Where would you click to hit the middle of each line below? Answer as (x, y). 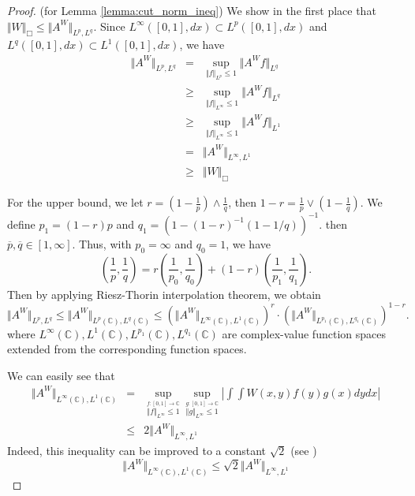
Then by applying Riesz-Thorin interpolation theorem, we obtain (164, 294)
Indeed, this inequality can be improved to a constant (137, 451)
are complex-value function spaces (304, 333)
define (21, 224)
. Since (109, 26)
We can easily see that (61, 375)
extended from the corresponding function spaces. (127, 349)
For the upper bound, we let (75, 202)
